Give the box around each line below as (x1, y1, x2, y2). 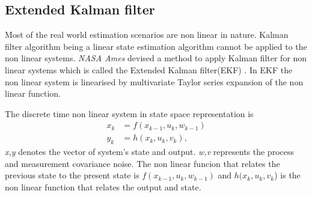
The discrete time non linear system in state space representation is (5, 107, 254, 120)
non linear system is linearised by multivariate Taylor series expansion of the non (5, 75, 304, 88)
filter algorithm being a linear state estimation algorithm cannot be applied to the (5, 40, 307, 52)
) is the (274, 169, 301, 181)
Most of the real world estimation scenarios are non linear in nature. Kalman (5, 28, 289, 41)
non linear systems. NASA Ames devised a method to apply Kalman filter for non (5, 52, 307, 64)
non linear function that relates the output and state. (5, 181, 201, 193)
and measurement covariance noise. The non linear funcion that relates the (5, 157, 280, 169)
